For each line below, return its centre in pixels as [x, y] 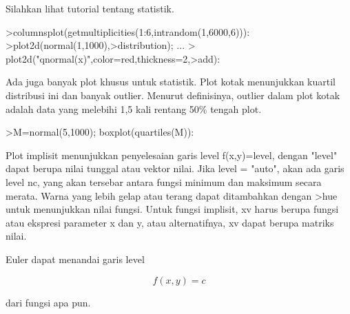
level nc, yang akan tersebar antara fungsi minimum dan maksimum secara [164, 181]
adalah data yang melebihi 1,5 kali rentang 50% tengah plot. [134, 108]
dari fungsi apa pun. [48, 302]
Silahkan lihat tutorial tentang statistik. [90, 8]
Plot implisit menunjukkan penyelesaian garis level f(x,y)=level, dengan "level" [172, 155]
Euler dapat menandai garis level [75, 259]
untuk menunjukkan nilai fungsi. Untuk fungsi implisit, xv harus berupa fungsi [172, 209]
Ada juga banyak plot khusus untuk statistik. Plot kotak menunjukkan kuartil [171, 82]
